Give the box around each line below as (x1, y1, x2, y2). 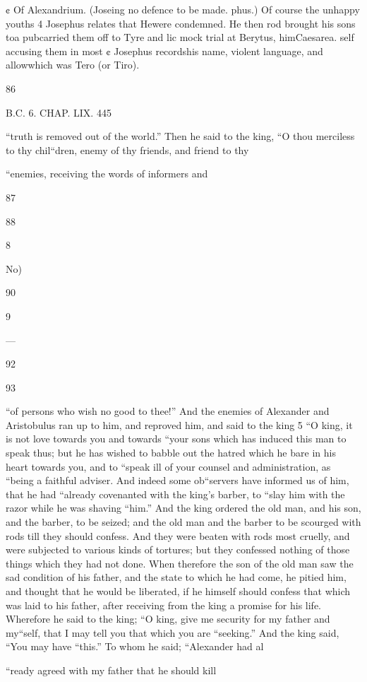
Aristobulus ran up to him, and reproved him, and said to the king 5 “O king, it (6, 417, 353, 432)
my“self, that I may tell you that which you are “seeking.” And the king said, (6, 625, 339, 640)
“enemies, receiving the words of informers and (6, 166, 208, 181)
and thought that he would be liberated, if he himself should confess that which (6, 584, 351, 598)
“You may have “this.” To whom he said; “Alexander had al (6, 639, 264, 654)
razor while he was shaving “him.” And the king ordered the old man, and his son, (6, 500, 361, 515)
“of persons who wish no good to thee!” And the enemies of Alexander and (6, 404, 330, 418)
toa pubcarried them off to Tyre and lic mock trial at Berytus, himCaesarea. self (6, 30, 354, 45)
